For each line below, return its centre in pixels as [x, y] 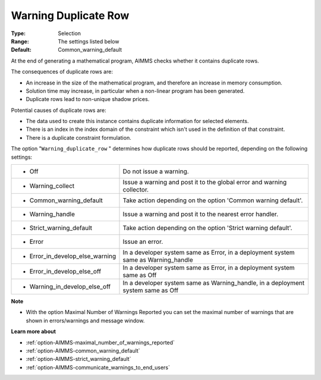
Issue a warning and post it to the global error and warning [205, 183]
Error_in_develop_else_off [65, 272]
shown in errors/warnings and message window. [85, 321]
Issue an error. [143, 242]
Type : [18, 33]
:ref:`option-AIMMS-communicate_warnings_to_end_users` [98, 367]
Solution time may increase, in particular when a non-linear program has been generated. [135, 91]
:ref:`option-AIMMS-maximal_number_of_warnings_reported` [100, 343]
